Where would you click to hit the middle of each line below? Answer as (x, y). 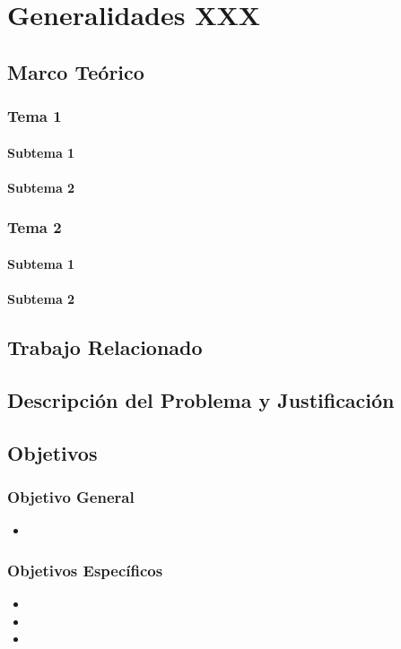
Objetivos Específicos (85, 570)
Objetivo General (71, 496)
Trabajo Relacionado (105, 346)
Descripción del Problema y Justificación (201, 399)
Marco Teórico (76, 71)
